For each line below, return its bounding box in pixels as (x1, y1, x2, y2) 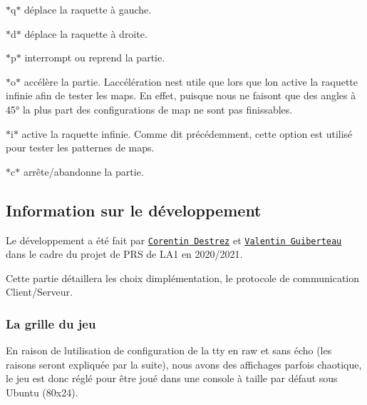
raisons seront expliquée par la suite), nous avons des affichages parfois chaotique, (6, 356, 362, 371)
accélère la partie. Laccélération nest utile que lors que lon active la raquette (24, 74, 358, 89)
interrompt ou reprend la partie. (24, 50, 165, 65)
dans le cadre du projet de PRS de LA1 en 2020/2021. (6, 246, 243, 261)
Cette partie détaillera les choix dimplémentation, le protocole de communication (6, 270, 360, 285)
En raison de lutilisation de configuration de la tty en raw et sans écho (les (6, 343, 332, 358)
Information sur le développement (6, 199, 262, 221)
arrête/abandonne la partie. (23, 164, 144, 179)
